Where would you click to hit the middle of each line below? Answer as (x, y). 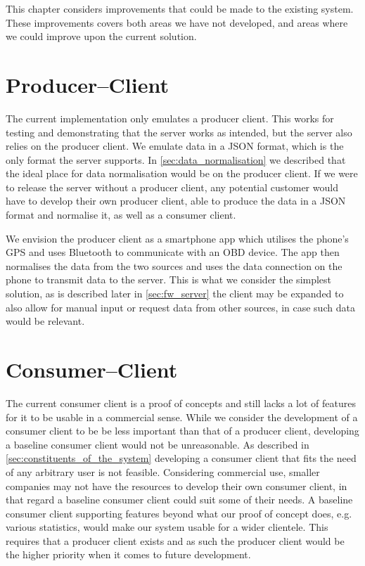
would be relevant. (45, 321)
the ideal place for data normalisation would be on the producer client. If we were (182, 173)
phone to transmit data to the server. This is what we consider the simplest (169, 279)
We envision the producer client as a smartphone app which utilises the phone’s (177, 238)
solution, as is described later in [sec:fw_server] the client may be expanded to (175, 294)
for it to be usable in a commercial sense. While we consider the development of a (182, 417)
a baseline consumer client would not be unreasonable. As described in (158, 444)
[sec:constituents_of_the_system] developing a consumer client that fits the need (181, 458)
